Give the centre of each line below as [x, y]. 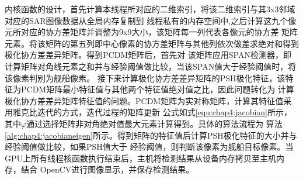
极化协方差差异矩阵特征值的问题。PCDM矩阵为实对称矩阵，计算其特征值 [144, 100]
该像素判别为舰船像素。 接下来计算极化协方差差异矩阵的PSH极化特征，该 [145, 78]
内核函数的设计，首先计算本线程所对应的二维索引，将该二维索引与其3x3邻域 [150, 9]
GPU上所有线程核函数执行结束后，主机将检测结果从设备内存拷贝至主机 [141, 158]
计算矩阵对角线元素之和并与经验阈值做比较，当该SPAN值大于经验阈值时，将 [151, 66]
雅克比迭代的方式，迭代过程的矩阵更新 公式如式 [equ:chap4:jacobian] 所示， [152, 112]
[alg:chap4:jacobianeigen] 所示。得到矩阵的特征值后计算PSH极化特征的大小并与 [151, 135]
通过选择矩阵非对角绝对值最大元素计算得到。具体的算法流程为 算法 [154, 123]
